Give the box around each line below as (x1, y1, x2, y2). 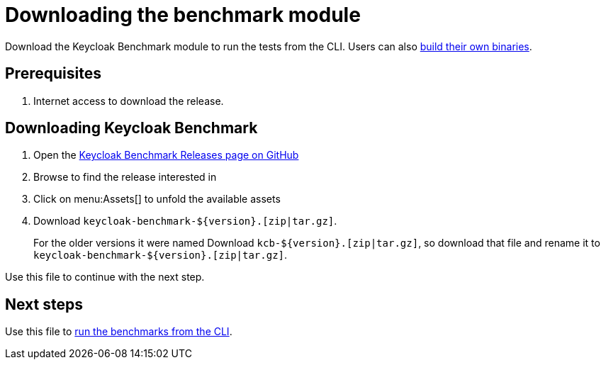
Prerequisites (5, 64, 101, 83)
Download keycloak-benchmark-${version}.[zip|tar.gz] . (33, 215, 337, 228)
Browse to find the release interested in (33, 171, 217, 184)
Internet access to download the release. (33, 94, 224, 107)
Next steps (5, 295, 83, 313)
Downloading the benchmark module (5, 3, 361, 27)
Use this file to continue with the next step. (5, 271, 205, 283)
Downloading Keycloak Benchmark (5, 119, 258, 137)
